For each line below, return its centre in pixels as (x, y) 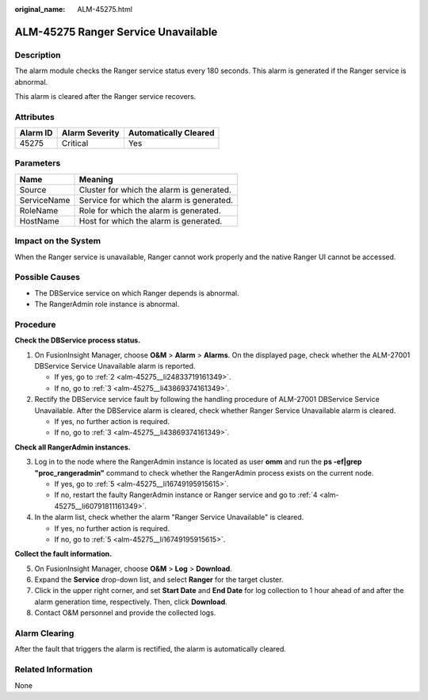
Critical (75, 143)
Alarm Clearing (44, 633)
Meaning (96, 179)
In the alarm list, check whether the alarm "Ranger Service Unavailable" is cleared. (169, 517)
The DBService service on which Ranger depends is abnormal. (137, 293)
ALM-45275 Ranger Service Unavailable (116, 32)
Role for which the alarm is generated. (150, 210)
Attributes (34, 117)
